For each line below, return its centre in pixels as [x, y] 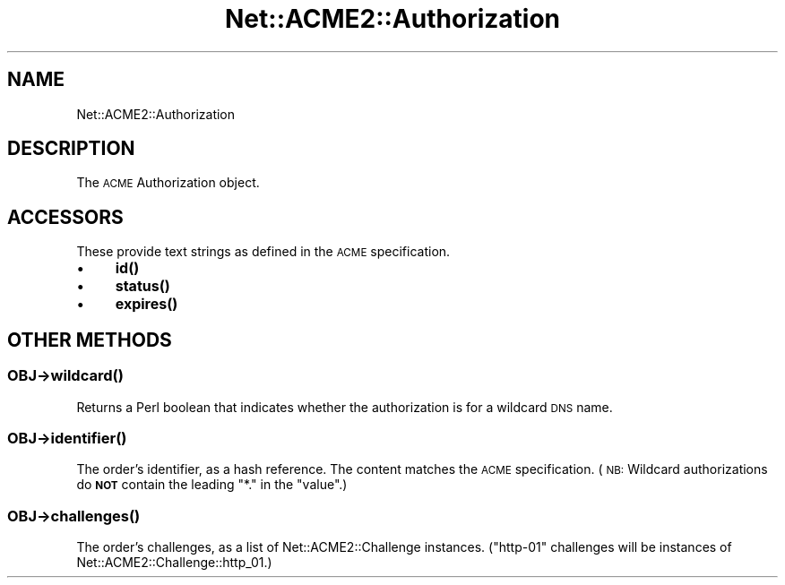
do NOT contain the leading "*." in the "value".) [212, 485]
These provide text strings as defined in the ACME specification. [263, 252]
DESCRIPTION [71, 149]
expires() [147, 304]
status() [142, 286]
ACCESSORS [65, 217]
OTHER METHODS [90, 340]
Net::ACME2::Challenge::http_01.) [174, 562]
